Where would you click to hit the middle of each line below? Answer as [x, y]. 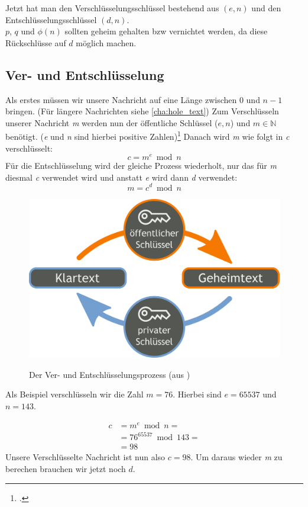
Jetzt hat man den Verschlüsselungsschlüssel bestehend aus [112, 8]
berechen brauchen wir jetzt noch [66, 468]
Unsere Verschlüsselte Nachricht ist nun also [85, 457]
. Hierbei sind [197, 394]
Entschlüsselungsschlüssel [51, 19]
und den [266, 8]
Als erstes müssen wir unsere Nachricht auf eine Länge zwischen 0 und [133, 99]
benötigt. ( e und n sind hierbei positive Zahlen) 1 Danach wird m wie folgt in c [147, 136]
